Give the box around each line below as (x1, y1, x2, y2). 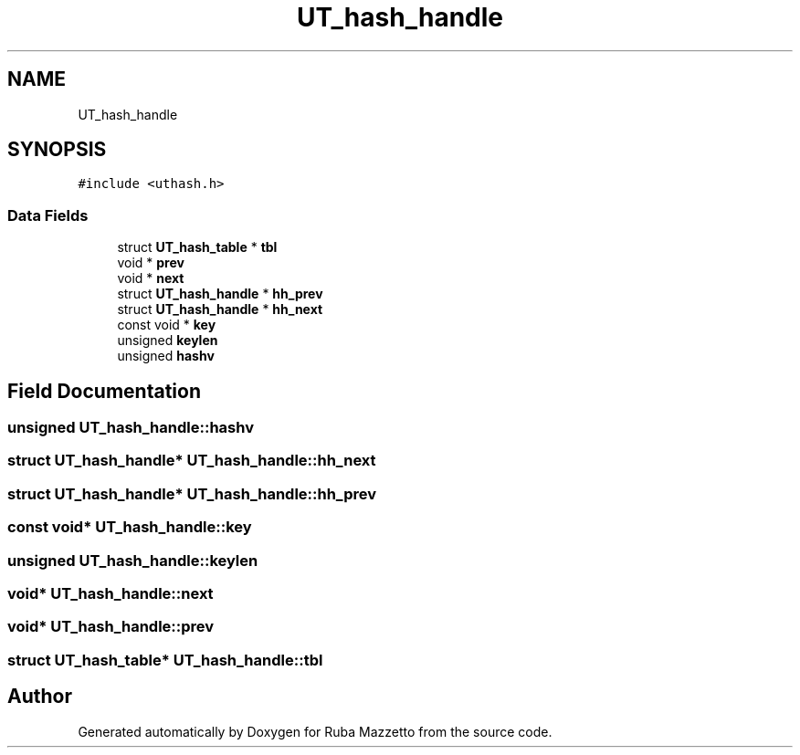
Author (7, 685, 72, 708)
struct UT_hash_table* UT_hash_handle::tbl (7, 650, 323, 669)
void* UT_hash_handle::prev (7, 617, 215, 636)
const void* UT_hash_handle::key (7, 518, 252, 537)
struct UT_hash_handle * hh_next (117, 301, 323, 318)
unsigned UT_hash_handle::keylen (7, 551, 258, 570)
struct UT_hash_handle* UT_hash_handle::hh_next (7, 451, 376, 470)
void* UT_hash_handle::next (7, 583, 214, 603)
